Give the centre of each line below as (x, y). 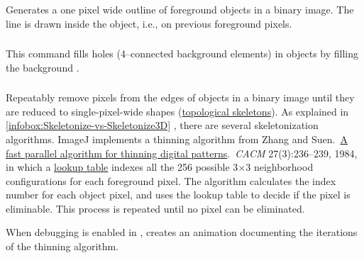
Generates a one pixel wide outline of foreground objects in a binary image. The (180, 9)
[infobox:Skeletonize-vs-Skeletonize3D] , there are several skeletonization (162, 125)
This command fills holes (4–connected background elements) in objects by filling (182, 54)
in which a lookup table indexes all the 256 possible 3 (122, 167)
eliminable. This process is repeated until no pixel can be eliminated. (155, 208)
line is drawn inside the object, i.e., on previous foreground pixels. (149, 23)
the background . (43, 67)
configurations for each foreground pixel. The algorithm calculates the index (171, 180)
